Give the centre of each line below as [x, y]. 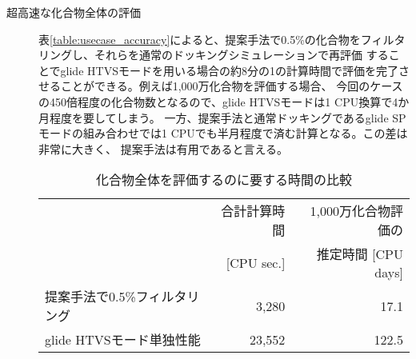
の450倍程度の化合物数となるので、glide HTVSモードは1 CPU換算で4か [224, 101]
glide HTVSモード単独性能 [123, 340]
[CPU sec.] [256, 263]
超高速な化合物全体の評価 [74, 12]
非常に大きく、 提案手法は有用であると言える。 [164, 148]
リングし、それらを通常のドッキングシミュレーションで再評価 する [214, 55]
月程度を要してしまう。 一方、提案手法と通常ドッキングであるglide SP [222, 117]
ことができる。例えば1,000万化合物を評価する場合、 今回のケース [232, 86]
